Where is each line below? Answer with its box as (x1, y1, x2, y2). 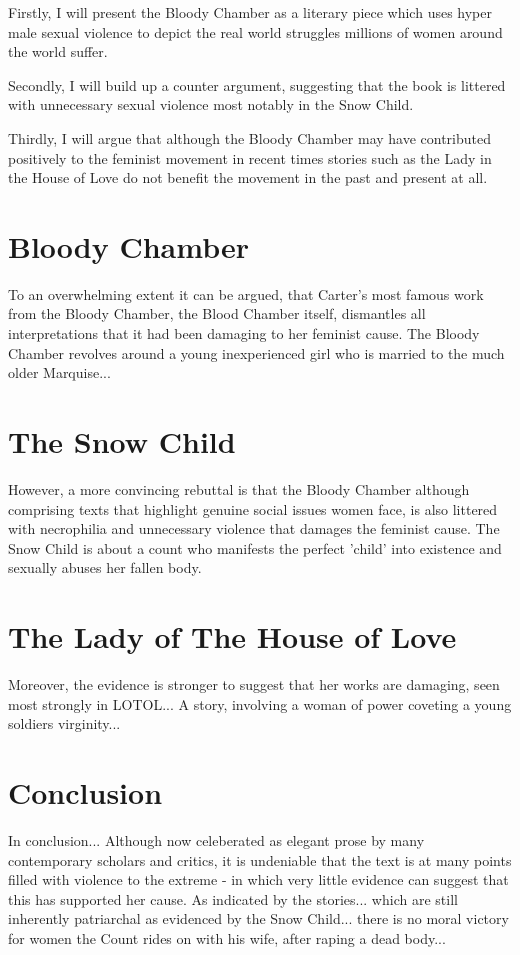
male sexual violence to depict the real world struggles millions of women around (8, 21, 503, 42)
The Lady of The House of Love (8, 616, 457, 657)
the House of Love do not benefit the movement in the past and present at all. (8, 167, 488, 188)
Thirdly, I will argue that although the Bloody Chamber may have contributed (8, 127, 492, 148)
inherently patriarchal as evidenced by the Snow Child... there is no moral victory (8, 908, 509, 929)
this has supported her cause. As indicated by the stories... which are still (8, 888, 458, 909)
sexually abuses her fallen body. (8, 557, 202, 578)
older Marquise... (8, 362, 111, 383)
